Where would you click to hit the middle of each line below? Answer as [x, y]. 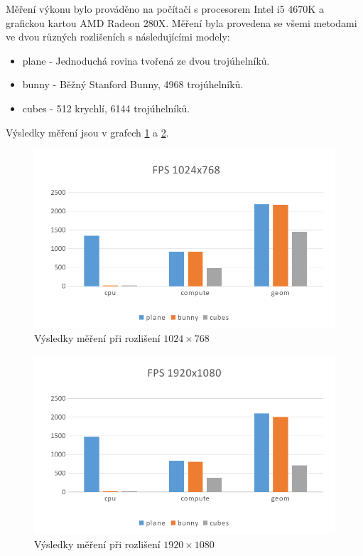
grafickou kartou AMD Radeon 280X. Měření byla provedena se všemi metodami [181, 22]
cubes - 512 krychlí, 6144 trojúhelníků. [106, 108]
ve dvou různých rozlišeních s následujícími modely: [118, 37]
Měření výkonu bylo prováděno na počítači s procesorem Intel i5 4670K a [165, 9]
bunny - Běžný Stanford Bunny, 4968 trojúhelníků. [133, 84]
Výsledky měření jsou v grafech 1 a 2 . [87, 132]
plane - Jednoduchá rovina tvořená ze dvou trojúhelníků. [146, 60]
